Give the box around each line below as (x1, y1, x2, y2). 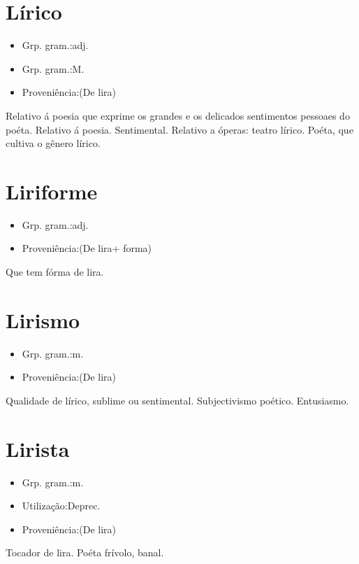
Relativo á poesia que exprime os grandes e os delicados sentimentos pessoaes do (6, 108, 350, 122)
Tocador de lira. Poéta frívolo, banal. (6, 545, 164, 560)
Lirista (6, 434, 70, 463)
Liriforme (6, 176, 98, 205)
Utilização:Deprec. (22, 498, 101, 513)
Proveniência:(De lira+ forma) (22, 241, 152, 255)
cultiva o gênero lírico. (6, 136, 101, 150)
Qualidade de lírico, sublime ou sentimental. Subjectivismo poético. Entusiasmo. (6, 393, 349, 407)
